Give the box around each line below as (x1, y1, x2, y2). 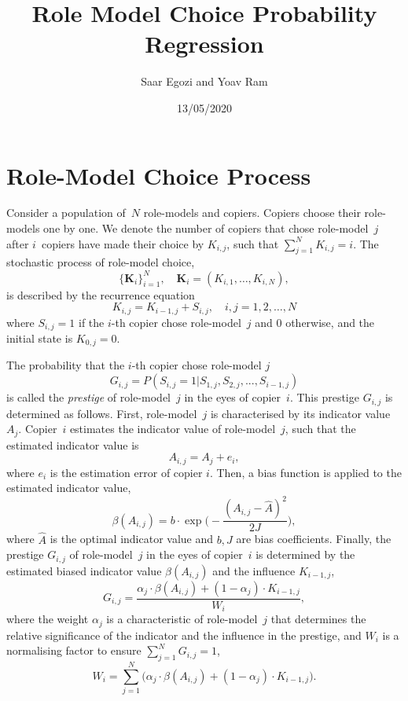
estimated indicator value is (6, 436, 139, 453)
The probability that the (6, 357, 125, 373)
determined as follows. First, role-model (6, 405, 197, 421)
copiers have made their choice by (41, 235, 204, 251)
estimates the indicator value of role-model (69, 420, 276, 437)
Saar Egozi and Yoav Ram (141, 73, 268, 90)
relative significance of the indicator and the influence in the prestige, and (6, 626, 362, 643)
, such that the (285, 420, 356, 437)
